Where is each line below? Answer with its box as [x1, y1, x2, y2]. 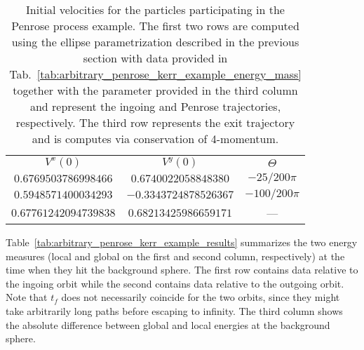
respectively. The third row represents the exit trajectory [15, 114, 295, 130]
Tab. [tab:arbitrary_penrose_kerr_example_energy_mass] [9, 66, 302, 82]
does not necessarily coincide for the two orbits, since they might [61, 290, 340, 304]
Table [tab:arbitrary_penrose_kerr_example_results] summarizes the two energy [6, 235, 358, 249]
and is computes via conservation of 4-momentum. [32, 130, 279, 147]
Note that [6, 290, 48, 304]
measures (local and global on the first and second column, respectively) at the [6, 248, 345, 263]
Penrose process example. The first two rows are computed [11, 18, 299, 34]
